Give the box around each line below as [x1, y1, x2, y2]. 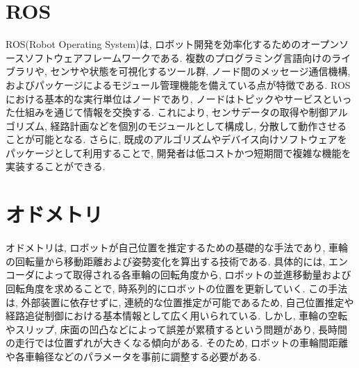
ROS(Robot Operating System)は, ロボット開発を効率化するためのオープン [6, 37, 340, 51]
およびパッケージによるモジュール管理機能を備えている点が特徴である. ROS [6, 77, 351, 92]
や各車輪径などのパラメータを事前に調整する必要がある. [6, 349, 261, 363]
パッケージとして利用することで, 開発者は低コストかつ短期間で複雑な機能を [6, 145, 351, 160]
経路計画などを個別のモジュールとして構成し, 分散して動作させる [50, 118, 347, 133]
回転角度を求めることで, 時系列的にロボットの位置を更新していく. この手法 [6, 281, 348, 295]
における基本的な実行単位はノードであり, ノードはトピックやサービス [6, 91, 323, 106]
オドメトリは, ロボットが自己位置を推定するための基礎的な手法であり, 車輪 [6, 240, 348, 255]
